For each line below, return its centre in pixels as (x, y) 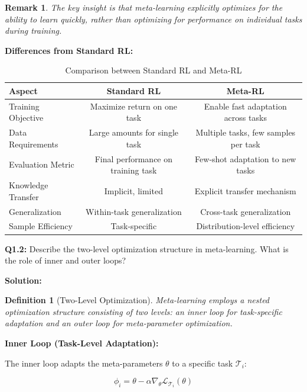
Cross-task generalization (246, 211)
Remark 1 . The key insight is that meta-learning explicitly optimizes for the (144, 7)
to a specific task (203, 363)
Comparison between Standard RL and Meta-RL (153, 70)
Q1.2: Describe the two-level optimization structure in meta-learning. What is (147, 248)
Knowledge (29, 185)
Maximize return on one (133, 106)
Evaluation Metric (42, 164)
